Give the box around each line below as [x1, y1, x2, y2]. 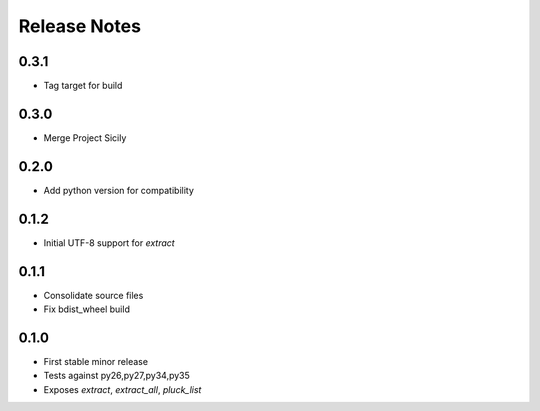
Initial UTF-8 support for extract [43, 236, 175, 249]
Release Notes [18, 15, 142, 37]
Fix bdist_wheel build [43, 303, 130, 315]
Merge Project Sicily [43, 131, 127, 144]
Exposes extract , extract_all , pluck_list [43, 383, 202, 395]
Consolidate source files [43, 289, 144, 301]
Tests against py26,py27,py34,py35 [43, 370, 190, 382]
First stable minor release [43, 355, 149, 367]
